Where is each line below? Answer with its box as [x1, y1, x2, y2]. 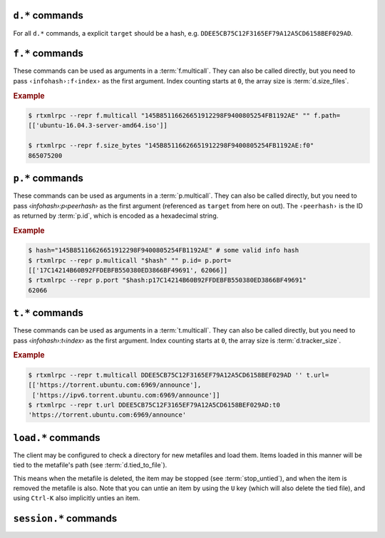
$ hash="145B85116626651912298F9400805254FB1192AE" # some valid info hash [28, 246, 299, 255]
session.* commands [13, 512, 118, 524]
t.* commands [13, 307, 83, 319]
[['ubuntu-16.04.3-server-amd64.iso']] [28, 121, 168, 130]
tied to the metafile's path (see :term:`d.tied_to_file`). [13, 461, 168, 470]
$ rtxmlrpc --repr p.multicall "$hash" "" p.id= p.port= [28, 256, 232, 264]
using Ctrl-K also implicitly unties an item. [13, 494, 140, 502]
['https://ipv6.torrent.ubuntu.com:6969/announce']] [32, 391, 220, 399]
